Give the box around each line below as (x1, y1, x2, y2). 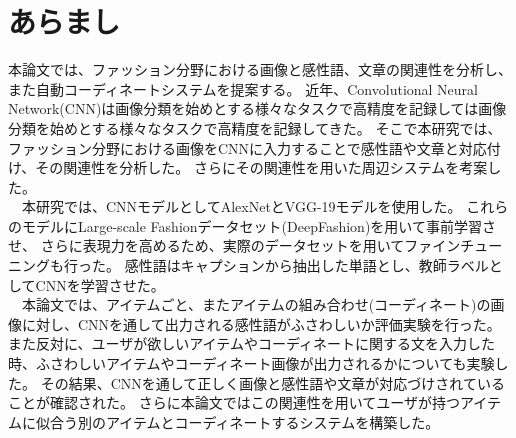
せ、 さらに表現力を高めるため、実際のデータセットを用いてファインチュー (8, 235, 503, 256)
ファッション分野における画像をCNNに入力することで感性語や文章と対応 (8, 137, 487, 158)
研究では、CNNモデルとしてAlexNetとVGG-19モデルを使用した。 (35, 196, 462, 217)
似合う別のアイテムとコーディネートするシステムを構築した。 (35, 411, 440, 432)
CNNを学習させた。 (35, 274, 165, 295)
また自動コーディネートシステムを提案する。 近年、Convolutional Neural (8, 78, 478, 99)
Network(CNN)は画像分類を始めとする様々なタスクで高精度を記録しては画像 (8, 98, 507, 119)
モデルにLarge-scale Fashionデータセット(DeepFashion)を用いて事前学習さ (21, 215, 496, 236)
